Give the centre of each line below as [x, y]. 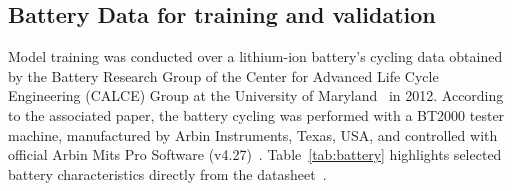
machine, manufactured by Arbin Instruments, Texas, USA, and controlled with [253, 134]
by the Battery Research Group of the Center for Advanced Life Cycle [223, 75]
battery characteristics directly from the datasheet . [167, 173]
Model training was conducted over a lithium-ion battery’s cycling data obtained [255, 56]
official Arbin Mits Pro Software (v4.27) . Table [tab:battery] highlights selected [255, 154]
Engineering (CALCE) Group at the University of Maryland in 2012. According [256, 95]
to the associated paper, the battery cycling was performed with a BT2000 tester [256, 114]
